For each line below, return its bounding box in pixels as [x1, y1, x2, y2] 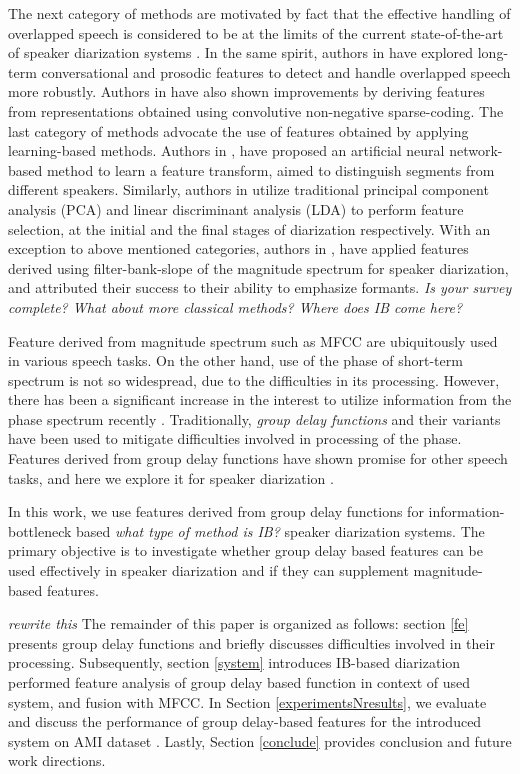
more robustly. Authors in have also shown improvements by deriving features [8, 81, 485, 102]
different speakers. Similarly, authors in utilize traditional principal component [8, 179, 489, 200]
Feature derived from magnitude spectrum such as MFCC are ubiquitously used [8, 330, 498, 351]
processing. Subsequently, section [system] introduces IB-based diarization [8, 652, 461, 673]
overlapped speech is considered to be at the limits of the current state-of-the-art [8, 22, 504, 43]
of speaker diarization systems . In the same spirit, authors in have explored [8, 42, 474, 63]
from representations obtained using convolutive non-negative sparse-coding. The [8, 100, 504, 121]
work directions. [8, 750, 106, 771]
